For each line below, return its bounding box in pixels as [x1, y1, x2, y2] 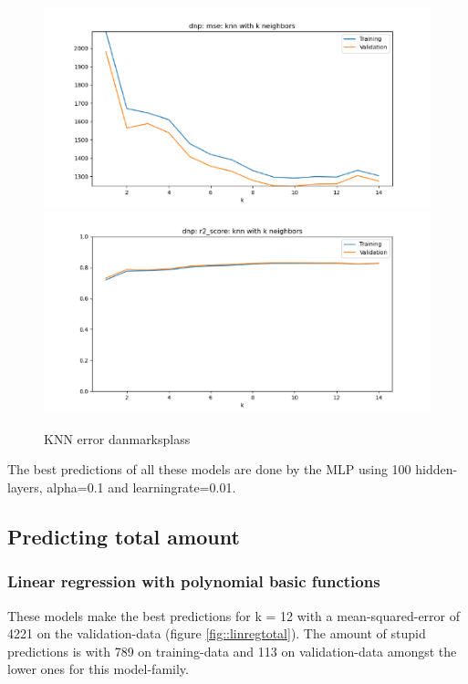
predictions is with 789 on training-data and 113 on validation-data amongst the [7, 641, 457, 660]
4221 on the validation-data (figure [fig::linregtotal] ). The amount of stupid [7, 624, 426, 643]
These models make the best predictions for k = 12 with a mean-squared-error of [7, 606, 461, 625]
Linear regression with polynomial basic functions [7, 570, 380, 593]
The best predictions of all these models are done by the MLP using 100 [7, 460, 411, 479]
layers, [7, 477, 43, 496]
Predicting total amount [7, 522, 240, 550]
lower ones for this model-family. [7, 659, 189, 679]
